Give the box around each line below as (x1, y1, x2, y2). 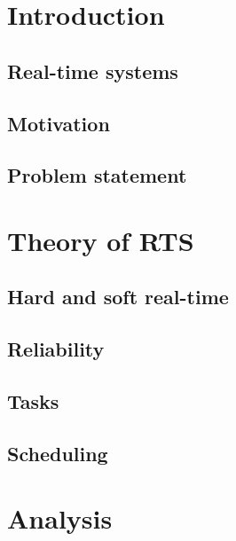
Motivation (7, 109, 110, 137)
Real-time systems (7, 57, 178, 84)
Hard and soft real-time (7, 283, 229, 310)
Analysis (7, 500, 113, 537)
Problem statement (7, 161, 187, 189)
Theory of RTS (7, 222, 194, 258)
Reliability (7, 335, 105, 363)
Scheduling (7, 439, 108, 467)
